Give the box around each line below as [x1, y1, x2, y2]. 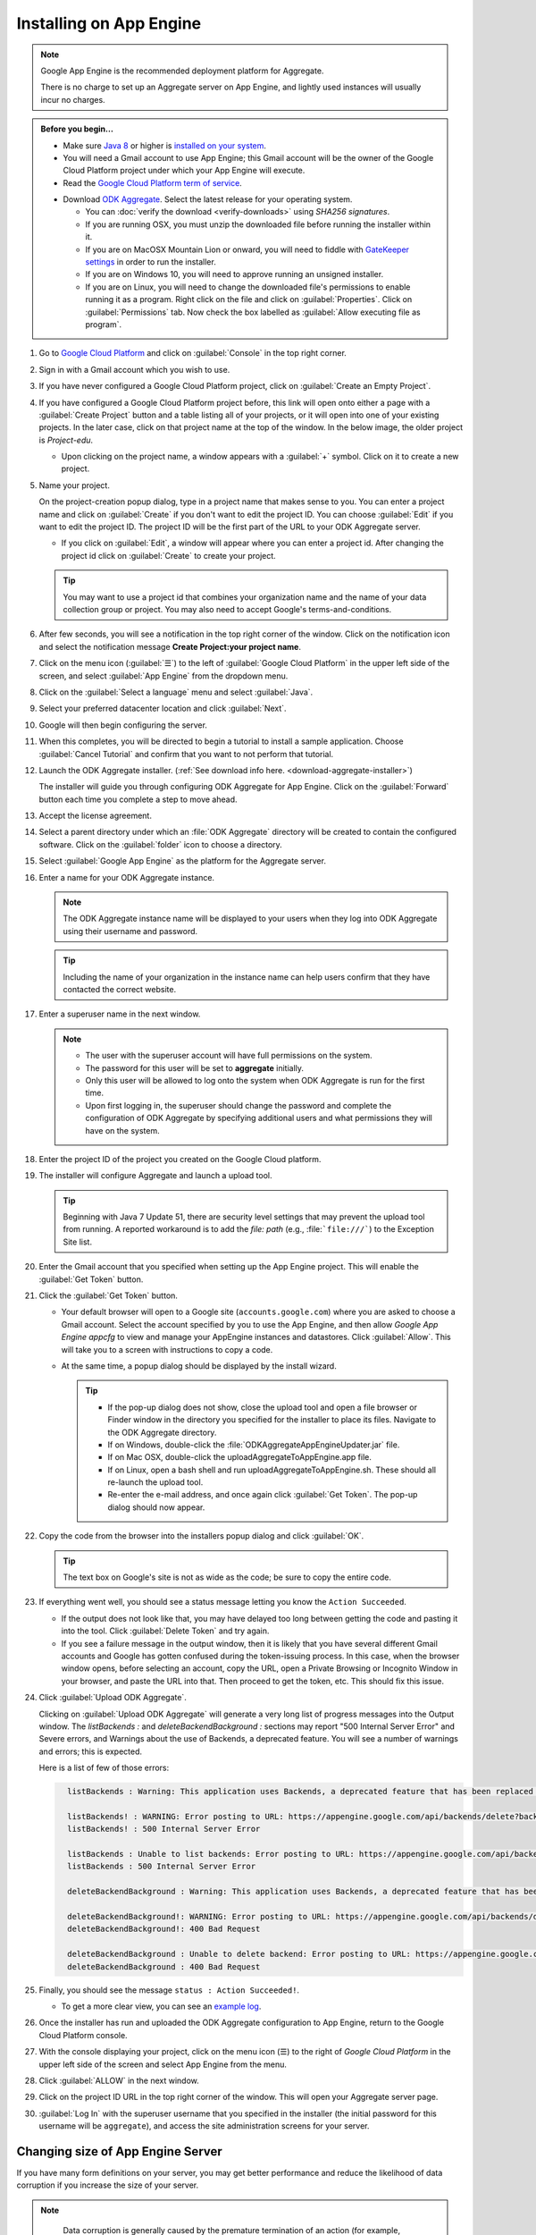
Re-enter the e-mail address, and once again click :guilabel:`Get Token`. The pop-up [107, 1489, 418, 1500]
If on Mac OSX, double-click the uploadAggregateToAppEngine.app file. [107, 1452, 373, 1463]
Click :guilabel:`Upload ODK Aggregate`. [38, 1692, 187, 1703]
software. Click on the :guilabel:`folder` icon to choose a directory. [38, 839, 283, 849]
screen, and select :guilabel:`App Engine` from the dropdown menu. [38, 670, 289, 681]
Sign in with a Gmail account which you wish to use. [38, 364, 230, 375]
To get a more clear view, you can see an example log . [61, 2001, 262, 2011]
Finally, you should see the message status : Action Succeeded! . [38, 1985, 299, 1995]
